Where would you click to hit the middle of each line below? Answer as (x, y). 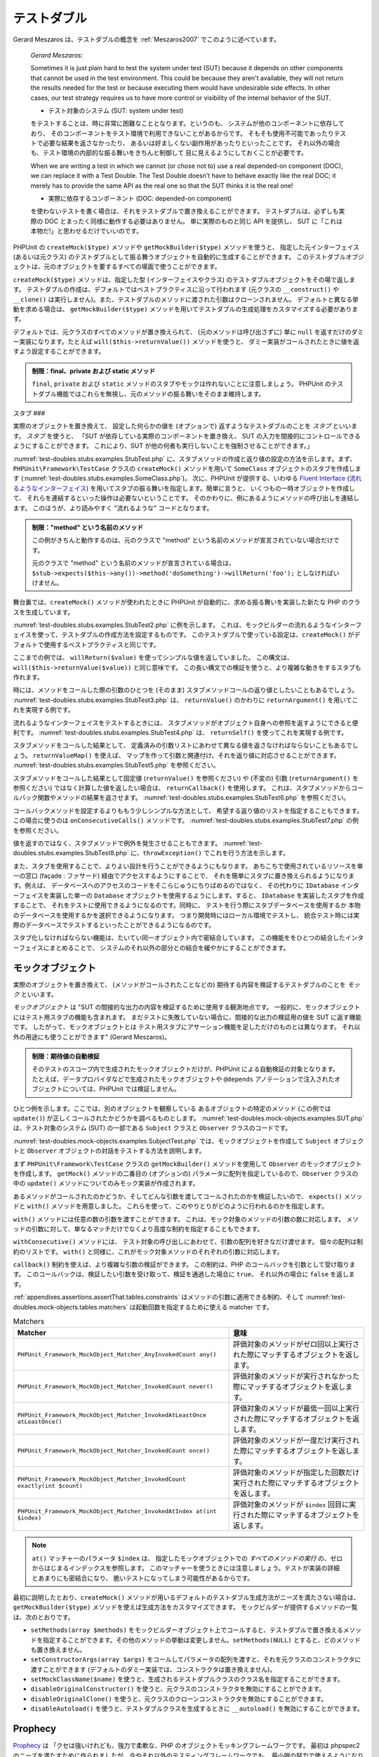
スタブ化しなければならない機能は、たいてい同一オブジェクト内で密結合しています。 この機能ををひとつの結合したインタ (188, 938)
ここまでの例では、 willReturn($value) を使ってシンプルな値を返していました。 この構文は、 (153, 658)
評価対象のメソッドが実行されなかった (296, 1376)
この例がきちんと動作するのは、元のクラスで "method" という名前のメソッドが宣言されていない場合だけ (182, 540)
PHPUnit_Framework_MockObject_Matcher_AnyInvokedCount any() (117, 1354)
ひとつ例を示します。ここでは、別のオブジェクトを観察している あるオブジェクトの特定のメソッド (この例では (172, 1108)
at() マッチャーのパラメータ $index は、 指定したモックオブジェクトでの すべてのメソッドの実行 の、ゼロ (187, 1558)
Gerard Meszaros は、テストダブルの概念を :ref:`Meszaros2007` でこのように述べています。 (146, 39)
